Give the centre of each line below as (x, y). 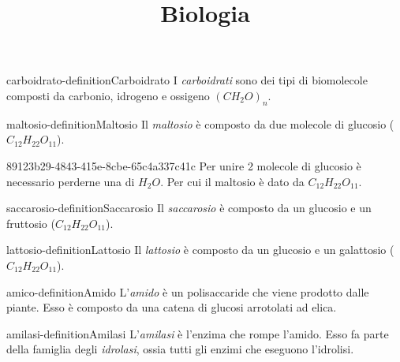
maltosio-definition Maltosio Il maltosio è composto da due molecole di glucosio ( (200, 123)
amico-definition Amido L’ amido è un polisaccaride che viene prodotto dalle (188, 291)
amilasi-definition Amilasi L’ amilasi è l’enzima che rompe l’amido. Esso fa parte (198, 333)
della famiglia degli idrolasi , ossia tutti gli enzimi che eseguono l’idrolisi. (180, 349)
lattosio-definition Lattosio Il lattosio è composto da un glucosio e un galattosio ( (200, 250)
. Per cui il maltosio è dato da (232, 181)
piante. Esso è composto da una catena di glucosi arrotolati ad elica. (172, 307)
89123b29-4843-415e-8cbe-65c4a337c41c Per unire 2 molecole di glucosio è (184, 165)
